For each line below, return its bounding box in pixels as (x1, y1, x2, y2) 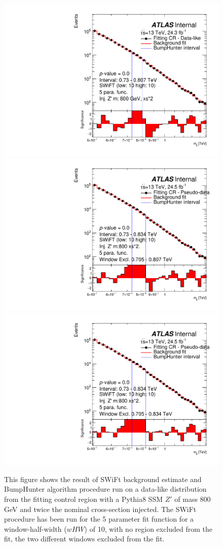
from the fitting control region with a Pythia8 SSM (4, 493, 163, 504)
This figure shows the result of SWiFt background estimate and (4, 473, 202, 484)
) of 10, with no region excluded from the (84, 523, 213, 534)
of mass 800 (174, 493, 211, 504)
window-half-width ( (4, 523, 67, 534)
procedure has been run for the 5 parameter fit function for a (4, 514, 194, 524)
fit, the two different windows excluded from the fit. (4, 533, 165, 544)
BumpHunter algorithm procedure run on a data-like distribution (4, 484, 207, 494)
